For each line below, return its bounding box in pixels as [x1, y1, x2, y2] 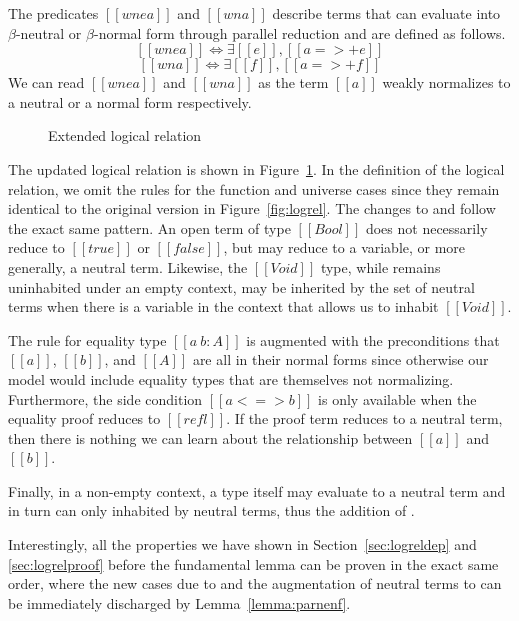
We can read [8, 72, 85, 93]
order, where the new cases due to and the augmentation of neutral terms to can [8, 573, 502, 594]
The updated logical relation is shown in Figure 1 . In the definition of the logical [8, 158, 505, 179]
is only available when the [318, 388, 477, 409]
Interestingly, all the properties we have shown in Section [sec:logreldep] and [8, 534, 477, 555]
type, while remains [320, 256, 441, 277]
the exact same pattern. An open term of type [8, 217, 291, 238]
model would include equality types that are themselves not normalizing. [8, 368, 454, 389]
